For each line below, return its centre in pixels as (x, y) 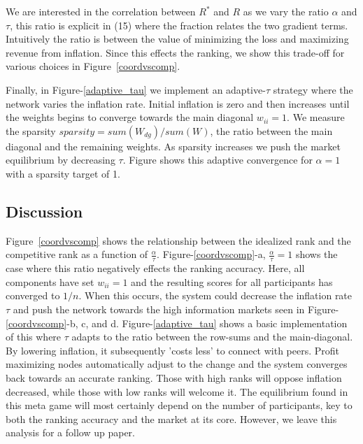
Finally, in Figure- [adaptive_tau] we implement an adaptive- (136, 89)
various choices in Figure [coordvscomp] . (93, 66)
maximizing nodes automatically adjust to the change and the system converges (177, 364)
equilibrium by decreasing (60, 160)
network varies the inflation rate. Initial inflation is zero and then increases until (178, 103)
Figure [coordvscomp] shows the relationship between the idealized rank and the (178, 240)
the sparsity (31, 130)
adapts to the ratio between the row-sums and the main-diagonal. (212, 337)
